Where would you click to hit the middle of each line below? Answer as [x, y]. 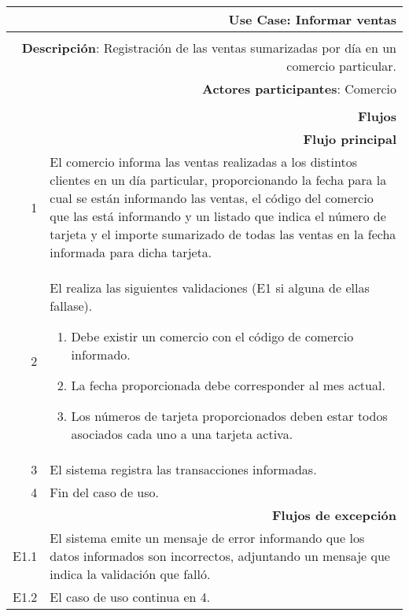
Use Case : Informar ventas [312, 19]
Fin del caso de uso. [104, 492]
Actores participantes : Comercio [299, 89]
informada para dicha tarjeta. [131, 252]
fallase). [71, 306]
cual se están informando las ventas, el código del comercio [212, 198]
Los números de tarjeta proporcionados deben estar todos [229, 416]
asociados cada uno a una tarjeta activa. [182, 434]
